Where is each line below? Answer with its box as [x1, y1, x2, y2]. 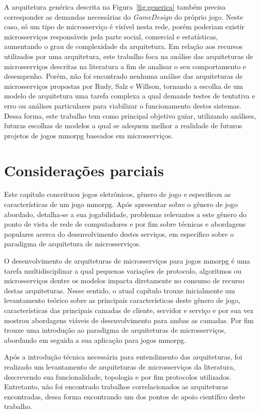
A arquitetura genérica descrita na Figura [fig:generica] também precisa [4, 2, 226, 12]
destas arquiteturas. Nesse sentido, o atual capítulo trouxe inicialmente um [4, 285, 235, 295]
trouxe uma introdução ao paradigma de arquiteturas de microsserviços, [4, 325, 226, 335]
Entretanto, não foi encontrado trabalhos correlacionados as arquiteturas [4, 381, 228, 392]
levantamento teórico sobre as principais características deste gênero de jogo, [4, 295, 240, 305]
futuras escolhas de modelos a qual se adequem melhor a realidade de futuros [4, 120, 242, 131]
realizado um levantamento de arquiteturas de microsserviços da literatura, [4, 361, 235, 372]
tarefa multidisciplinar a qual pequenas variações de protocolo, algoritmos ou [4, 265, 242, 276]
